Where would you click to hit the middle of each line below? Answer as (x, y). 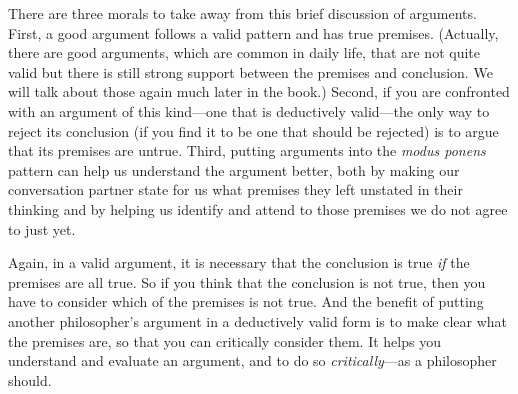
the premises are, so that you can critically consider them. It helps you (224, 340)
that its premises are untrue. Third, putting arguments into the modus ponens (247, 150)
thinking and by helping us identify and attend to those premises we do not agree (258, 208)
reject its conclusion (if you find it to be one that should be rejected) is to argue (253, 130)
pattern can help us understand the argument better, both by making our (234, 169)
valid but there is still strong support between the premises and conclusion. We (250, 71)
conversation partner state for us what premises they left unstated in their (235, 189)
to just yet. (42, 228)
